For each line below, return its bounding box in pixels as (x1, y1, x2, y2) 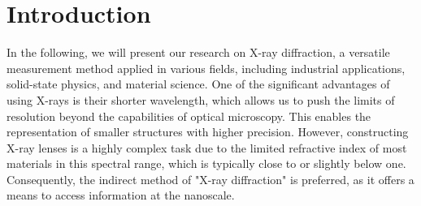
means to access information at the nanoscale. (7, 187, 235, 204)
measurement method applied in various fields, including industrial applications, (7, 59, 406, 76)
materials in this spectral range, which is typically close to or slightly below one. (7, 155, 406, 172)
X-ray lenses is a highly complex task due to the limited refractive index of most (7, 139, 407, 156)
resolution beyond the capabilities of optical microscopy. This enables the (7, 107, 371, 124)
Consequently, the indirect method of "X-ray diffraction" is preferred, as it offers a (7, 170, 414, 187)
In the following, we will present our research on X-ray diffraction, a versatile (7, 44, 390, 61)
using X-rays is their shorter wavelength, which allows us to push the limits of (7, 91, 395, 108)
